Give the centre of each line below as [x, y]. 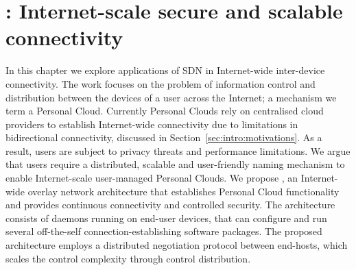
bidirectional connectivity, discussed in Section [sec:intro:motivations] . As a [164, 137]
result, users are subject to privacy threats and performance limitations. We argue [178, 150]
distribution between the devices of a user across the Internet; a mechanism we [171, 97]
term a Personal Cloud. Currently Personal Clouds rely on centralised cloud [165, 111]
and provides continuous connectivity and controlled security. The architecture [170, 205]
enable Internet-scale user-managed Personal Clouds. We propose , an [152, 178]
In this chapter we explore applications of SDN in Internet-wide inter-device [165, 70]
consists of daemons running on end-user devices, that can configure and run [166, 218]
